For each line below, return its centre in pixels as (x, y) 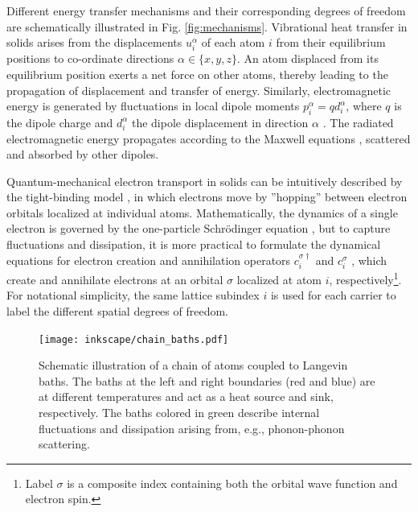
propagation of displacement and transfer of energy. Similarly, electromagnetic (199, 90)
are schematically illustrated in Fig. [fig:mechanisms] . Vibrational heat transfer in (207, 26)
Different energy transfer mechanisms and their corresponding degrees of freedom (206, 10)
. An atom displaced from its (307, 58)
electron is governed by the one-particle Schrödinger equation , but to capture (199, 228)
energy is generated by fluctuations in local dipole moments (153, 106)
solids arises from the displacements (94, 42)
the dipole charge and (60, 122)
